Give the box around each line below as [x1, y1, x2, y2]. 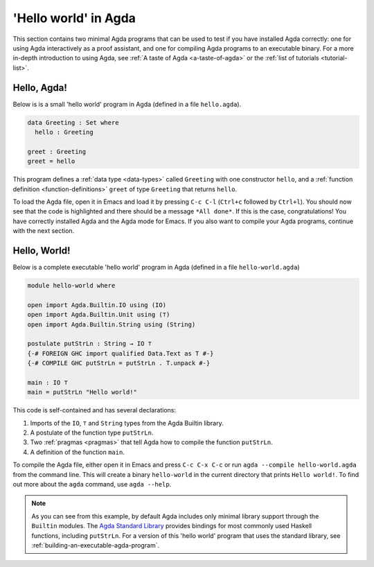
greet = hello [27, 157, 75, 166]
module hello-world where [27, 281, 116, 289]
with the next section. [12, 227, 75, 235]
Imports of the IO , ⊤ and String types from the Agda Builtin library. [30, 419, 224, 427]
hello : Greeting [35, 128, 93, 136]
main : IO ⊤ [27, 378, 69, 386]
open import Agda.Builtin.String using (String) [27, 320, 196, 329]
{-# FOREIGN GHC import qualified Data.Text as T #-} [27, 349, 214, 357]
